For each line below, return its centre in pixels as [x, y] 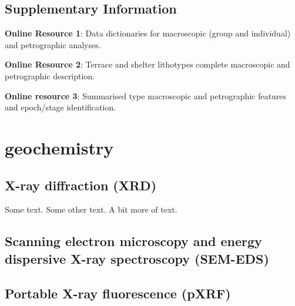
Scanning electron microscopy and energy [133, 241]
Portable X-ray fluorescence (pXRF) [118, 293]
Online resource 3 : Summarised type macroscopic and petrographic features [146, 95]
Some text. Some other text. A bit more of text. [91, 209]
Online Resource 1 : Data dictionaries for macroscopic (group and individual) [148, 33]
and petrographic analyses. [53, 44]
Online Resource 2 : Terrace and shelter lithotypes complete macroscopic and [147, 64]
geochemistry [59, 147]
